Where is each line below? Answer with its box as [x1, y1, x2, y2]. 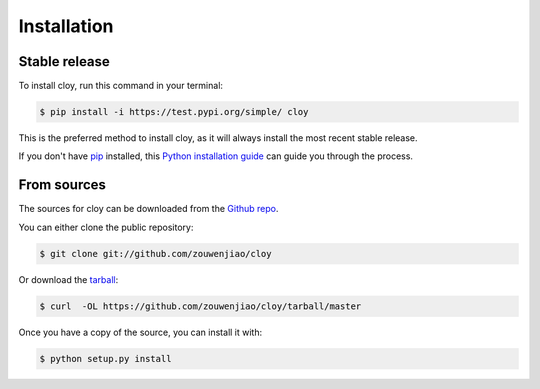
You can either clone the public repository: [18, 221, 194, 233]
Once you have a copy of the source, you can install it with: [18, 326, 263, 338]
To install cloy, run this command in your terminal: [18, 80, 224, 92]
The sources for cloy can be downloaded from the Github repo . [18, 203, 279, 215]
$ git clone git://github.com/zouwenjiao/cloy [39, 248, 272, 259]
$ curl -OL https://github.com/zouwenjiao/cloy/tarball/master [39, 300, 362, 312]
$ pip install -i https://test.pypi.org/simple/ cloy [39, 106, 309, 118]
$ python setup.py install [39, 353, 172, 364]
